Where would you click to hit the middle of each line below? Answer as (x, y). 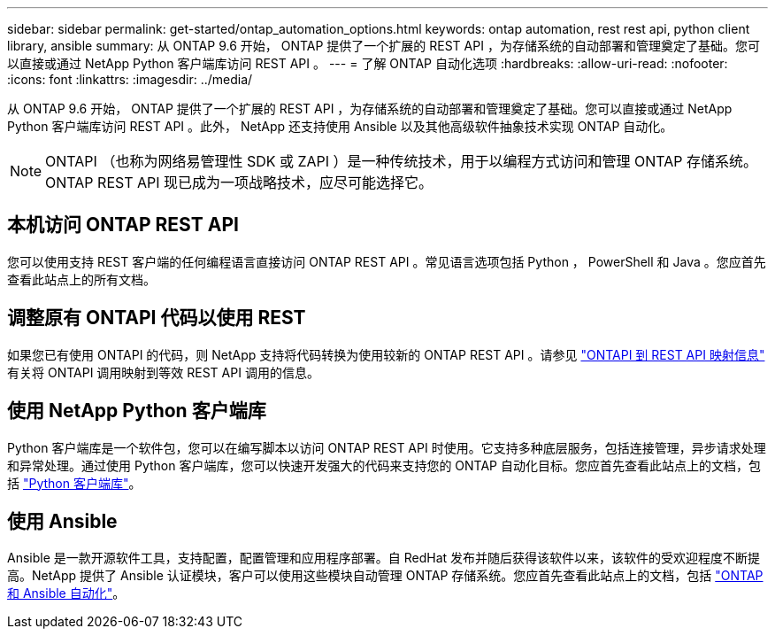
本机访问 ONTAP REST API (123, 225)
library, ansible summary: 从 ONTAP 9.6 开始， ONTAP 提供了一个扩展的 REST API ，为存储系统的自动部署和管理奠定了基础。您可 (384, 46)
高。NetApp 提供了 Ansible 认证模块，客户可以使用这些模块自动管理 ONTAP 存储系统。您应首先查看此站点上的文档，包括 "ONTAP (385, 576)
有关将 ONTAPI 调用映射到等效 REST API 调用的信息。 (163, 372)
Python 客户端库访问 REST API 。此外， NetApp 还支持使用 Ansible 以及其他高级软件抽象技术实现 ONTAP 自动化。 (340, 126)
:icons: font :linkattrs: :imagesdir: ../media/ (130, 79)
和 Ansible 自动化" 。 (66, 593)
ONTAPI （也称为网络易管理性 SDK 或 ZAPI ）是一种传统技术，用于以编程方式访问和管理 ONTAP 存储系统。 (402, 161)
